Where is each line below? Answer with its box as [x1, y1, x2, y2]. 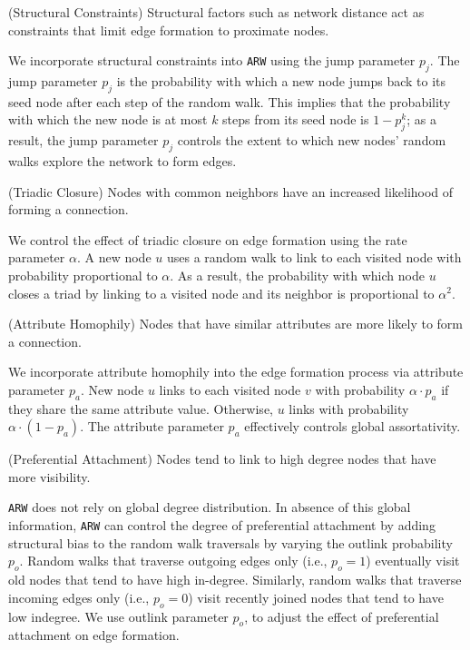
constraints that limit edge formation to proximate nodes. [8, 20, 329, 39]
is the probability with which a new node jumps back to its [116, 71, 446, 90]
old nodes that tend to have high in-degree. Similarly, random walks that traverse [8, 570, 462, 589]
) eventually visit [366, 551, 460, 570]
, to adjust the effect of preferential [244, 606, 439, 625]
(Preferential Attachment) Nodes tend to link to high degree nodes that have [8, 449, 436, 468]
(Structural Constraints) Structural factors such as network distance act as [8, 3, 425, 21]
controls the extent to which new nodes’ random [177, 131, 446, 150]
